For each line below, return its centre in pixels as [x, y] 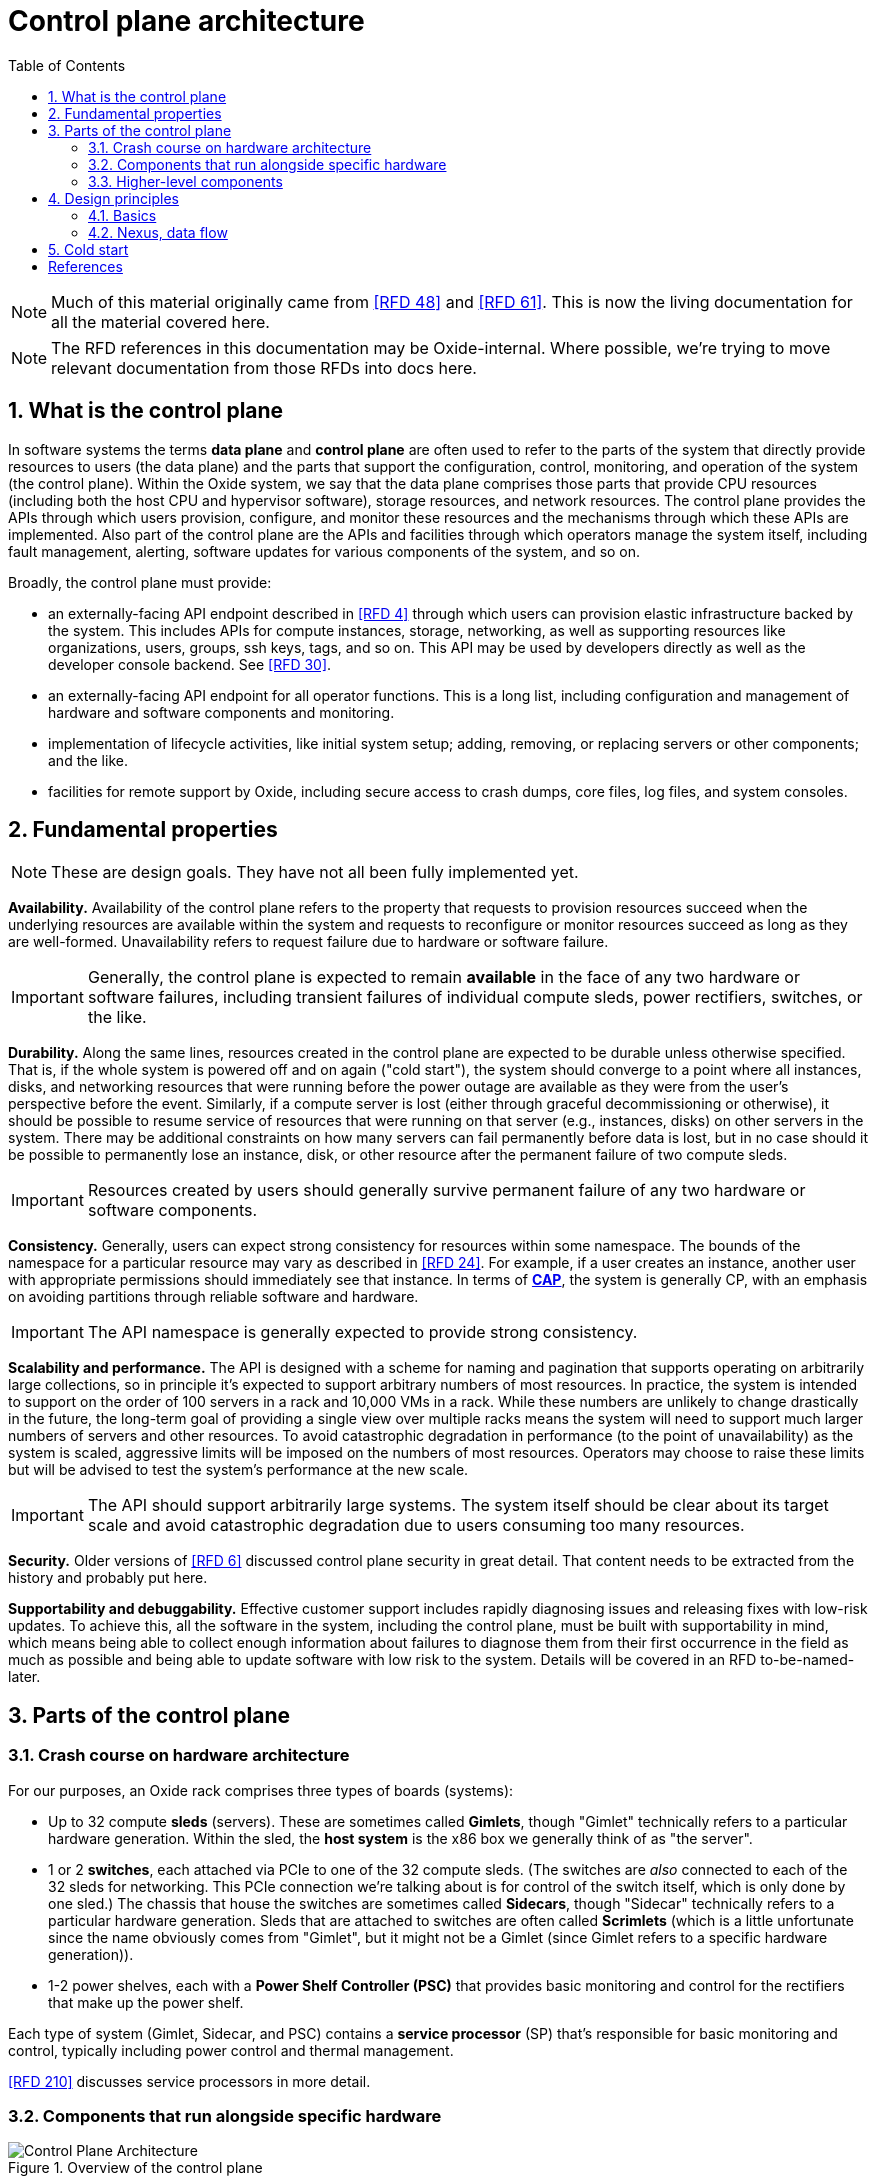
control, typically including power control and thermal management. [231, 2050]
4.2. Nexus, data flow [158, 232]
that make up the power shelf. [146, 2002]
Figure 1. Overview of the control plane [135, 2168]
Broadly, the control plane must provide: [140, 582]
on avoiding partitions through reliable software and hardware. [213, 1297]
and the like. [88, 760]
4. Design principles [113, 198]
